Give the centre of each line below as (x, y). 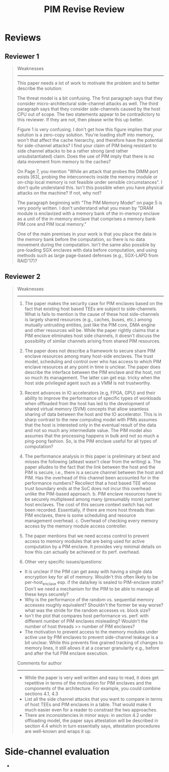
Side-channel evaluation (57, 752)
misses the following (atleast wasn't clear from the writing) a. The (93, 461)
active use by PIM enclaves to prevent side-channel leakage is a (91, 637)
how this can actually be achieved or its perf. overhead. (82, 552)
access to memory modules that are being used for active (84, 541)
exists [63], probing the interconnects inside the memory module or (87, 177)
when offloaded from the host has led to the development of (87, 403)
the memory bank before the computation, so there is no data (81, 239)
